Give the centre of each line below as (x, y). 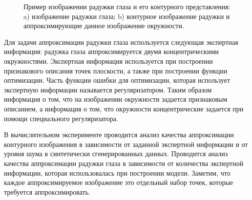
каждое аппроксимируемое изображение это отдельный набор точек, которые (119, 182)
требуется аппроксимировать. (47, 191)
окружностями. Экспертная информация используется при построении (108, 61)
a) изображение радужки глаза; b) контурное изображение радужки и (127, 16)
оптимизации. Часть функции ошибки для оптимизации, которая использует (117, 80)
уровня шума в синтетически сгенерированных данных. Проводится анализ (116, 154)
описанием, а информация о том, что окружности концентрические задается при (124, 108)
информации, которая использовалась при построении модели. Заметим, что (117, 173)
